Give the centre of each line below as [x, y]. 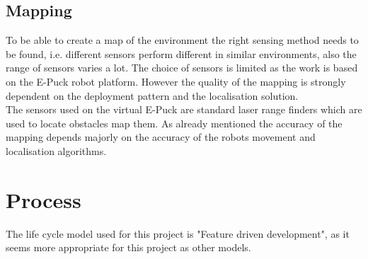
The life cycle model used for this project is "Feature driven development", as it [178, 233]
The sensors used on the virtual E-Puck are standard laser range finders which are [184, 109]
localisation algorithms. [56, 150]
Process [44, 199]
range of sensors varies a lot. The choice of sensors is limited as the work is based [182, 68]
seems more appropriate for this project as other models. [128, 247]
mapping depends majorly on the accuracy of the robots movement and [161, 137]
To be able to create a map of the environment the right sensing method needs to [182, 40]
